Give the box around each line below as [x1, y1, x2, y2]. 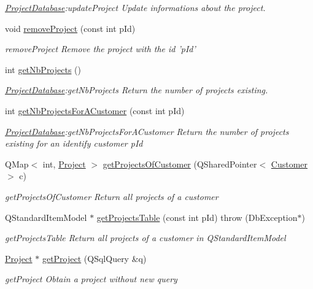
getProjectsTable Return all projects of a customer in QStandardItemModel [5, 231, 286, 244]
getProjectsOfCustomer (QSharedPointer [102, 157, 257, 170]
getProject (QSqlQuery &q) [42, 252, 147, 264]
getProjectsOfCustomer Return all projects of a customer [5, 190, 218, 202]
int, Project [42, 157, 86, 170]
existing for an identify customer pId [5, 137, 143, 150]
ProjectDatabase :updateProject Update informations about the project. [5, 1, 266, 13]
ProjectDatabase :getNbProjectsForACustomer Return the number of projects [5, 125, 289, 137]
